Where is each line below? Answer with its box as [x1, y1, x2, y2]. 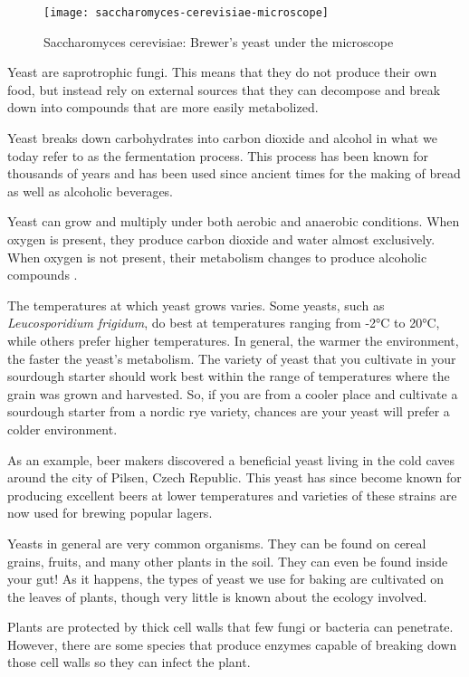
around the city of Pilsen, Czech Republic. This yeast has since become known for [7, 468, 462, 487]
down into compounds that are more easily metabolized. [7, 98, 319, 117]
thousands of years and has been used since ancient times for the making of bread [7, 164, 461, 183]
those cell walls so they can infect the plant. [7, 653, 251, 672]
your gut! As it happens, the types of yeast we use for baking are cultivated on [7, 569, 444, 588]
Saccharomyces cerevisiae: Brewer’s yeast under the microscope [43, 32, 394, 51]
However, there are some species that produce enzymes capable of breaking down [7, 634, 457, 653]
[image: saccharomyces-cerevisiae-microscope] [43, 6, 329, 19]
